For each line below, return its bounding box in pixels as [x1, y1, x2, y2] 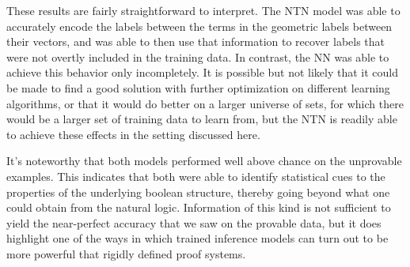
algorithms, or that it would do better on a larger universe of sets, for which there [6, 95, 404, 111]
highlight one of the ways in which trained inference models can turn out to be [6, 230, 389, 246]
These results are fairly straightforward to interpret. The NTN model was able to [6, 2, 401, 18]
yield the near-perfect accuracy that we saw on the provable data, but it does [6, 214, 382, 231]
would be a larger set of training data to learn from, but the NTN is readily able [6, 111, 397, 127]
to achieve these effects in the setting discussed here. [6, 126, 260, 142]
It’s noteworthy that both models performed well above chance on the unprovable [6, 152, 402, 169]
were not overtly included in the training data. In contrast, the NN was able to [6, 48, 389, 65]
